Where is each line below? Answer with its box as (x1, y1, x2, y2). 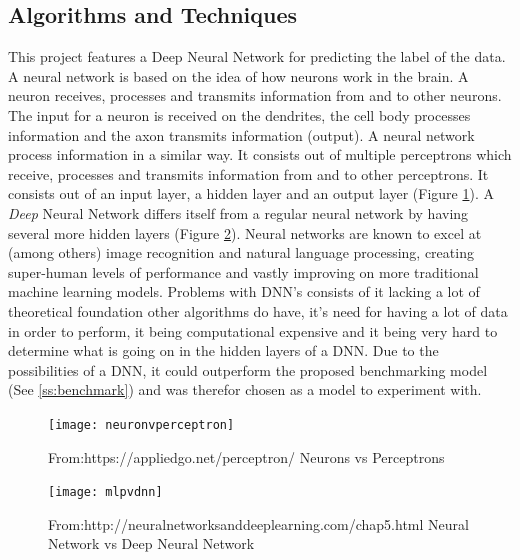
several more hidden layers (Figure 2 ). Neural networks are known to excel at (8, 222, 482, 243)
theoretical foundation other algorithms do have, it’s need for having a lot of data (8, 300, 508, 321)
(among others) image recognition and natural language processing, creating (8, 242, 474, 263)
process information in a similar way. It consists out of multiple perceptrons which (8, 144, 512, 165)
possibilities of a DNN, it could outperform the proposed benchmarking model (8, 359, 488, 380)
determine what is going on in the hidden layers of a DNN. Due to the (8, 340, 439, 361)
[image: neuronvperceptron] (48, 417, 235, 432)
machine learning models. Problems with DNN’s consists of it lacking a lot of (8, 281, 480, 302)
